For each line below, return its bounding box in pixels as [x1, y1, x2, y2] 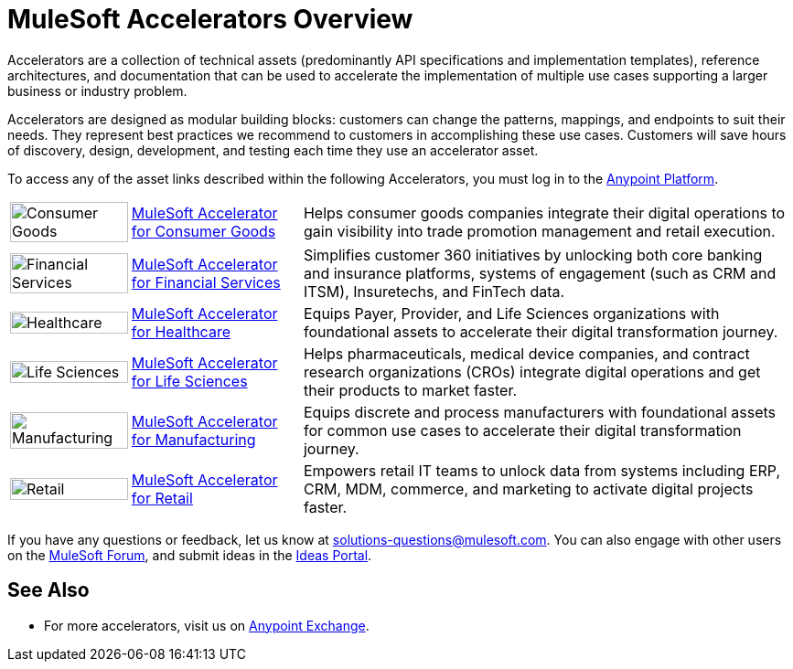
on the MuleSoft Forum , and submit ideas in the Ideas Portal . [7, 547, 372, 563]
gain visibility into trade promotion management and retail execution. [303, 221, 776, 240]
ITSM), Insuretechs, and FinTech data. [303, 281, 565, 301]
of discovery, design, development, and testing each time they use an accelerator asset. [7, 142, 539, 158]
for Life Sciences [131, 371, 248, 390]
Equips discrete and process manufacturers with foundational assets [303, 402, 777, 421]
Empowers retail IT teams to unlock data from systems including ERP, [303, 461, 781, 480]
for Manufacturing [131, 430, 256, 449]
